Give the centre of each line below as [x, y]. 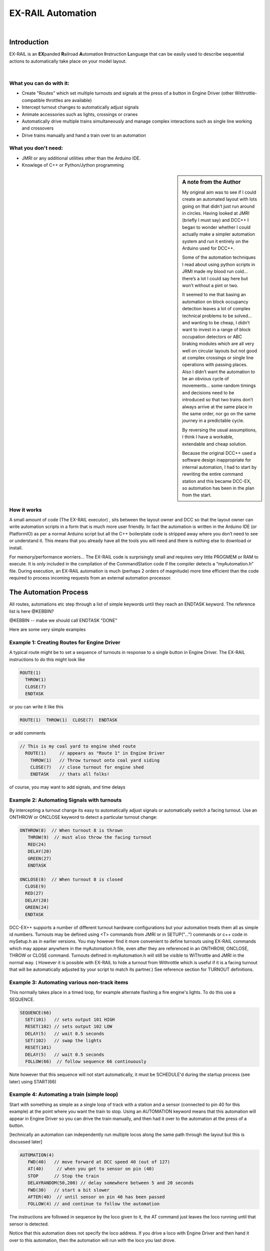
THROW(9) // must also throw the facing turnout [90, 837]
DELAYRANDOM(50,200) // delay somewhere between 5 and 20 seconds [111, 1183]
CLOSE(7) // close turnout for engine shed [87, 767]
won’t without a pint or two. [210, 285]
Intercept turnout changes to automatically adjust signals [80, 107]
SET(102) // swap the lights [63, 1041]
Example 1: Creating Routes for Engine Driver [65, 643]
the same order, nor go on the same [219, 414]
